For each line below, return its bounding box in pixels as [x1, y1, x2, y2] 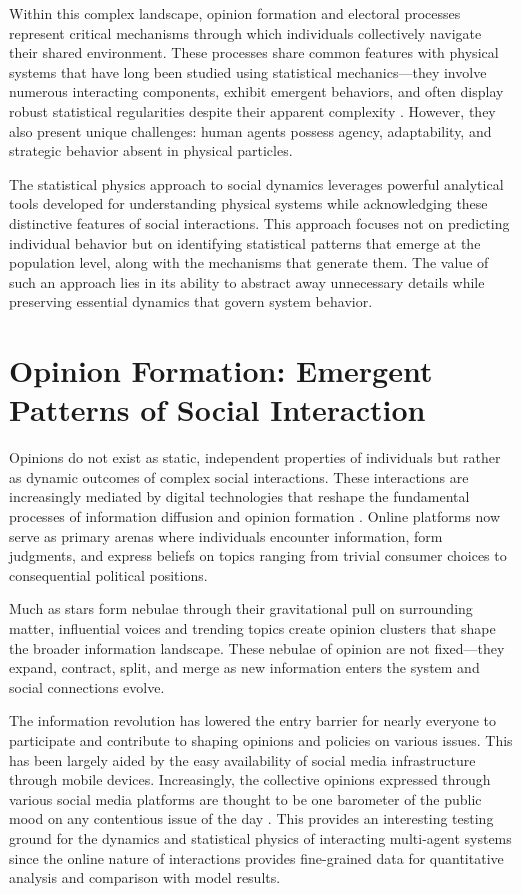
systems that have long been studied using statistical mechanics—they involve [9, 61, 487, 82]
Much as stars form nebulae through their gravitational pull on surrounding [9, 598, 473, 619]
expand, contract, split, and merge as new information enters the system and [9, 657, 480, 678]
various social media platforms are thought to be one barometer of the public [9, 788, 482, 809]
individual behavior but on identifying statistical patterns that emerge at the [9, 232, 481, 253]
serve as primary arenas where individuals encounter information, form [9, 525, 443, 546]
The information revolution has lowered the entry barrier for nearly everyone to [9, 710, 496, 731]
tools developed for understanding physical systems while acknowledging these [9, 193, 488, 214]
